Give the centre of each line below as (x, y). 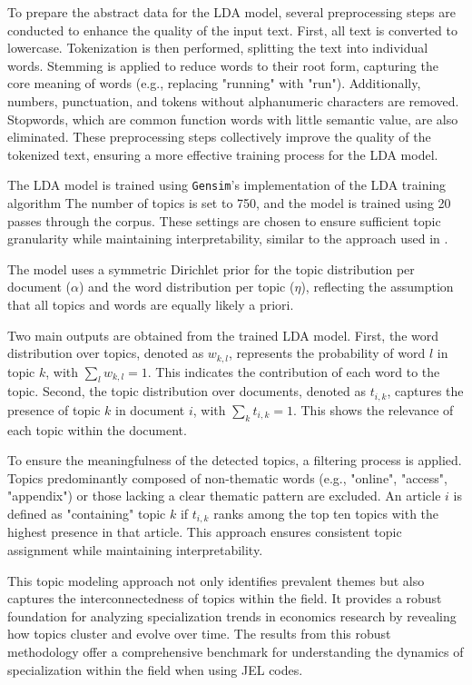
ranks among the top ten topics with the (326, 514)
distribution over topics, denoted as (106, 353)
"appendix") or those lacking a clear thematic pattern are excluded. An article (224, 496)
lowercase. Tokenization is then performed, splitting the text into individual (218, 48)
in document (150, 409)
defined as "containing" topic (87, 514)
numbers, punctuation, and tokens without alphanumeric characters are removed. (233, 100)
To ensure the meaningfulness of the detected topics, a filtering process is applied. (235, 460)
